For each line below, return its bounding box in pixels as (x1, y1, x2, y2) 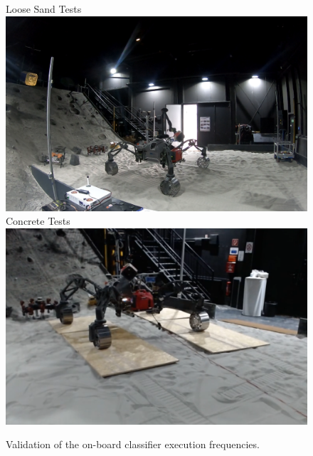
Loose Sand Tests (6, 1, 82, 16)
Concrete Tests (6, 213, 70, 228)
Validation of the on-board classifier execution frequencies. (6, 437, 260, 452)
